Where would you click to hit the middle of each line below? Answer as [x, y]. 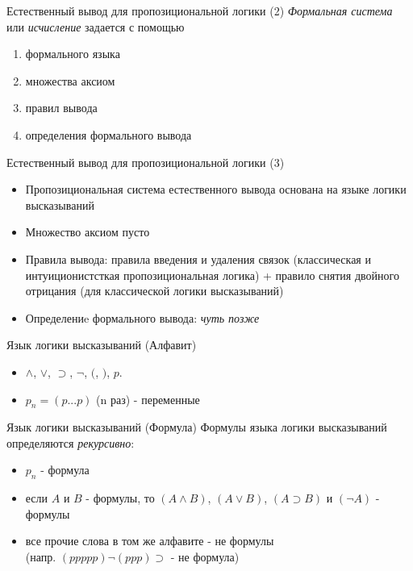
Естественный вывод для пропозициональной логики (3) [146, 162]
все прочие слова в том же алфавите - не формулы [150, 541]
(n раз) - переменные [148, 399]
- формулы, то [120, 498]
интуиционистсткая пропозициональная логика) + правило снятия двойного [212, 275]
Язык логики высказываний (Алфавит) [102, 345]
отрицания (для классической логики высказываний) [154, 291]
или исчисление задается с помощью [96, 26]
